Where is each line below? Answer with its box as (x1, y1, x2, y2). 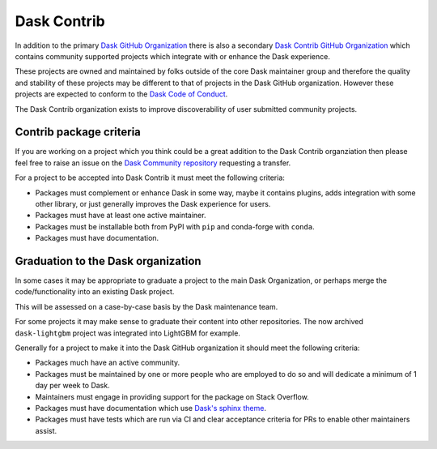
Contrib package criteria (15, 126, 142, 139)
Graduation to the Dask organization (15, 254, 202, 267)
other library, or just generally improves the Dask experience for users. (35, 199, 271, 208)
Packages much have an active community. (35, 357, 180, 368)
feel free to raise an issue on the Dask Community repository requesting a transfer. (15, 158, 291, 168)
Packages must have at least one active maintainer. (35, 211, 206, 220)
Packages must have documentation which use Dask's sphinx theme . (35, 403, 267, 413)
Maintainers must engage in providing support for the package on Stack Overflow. (35, 391, 309, 401)
